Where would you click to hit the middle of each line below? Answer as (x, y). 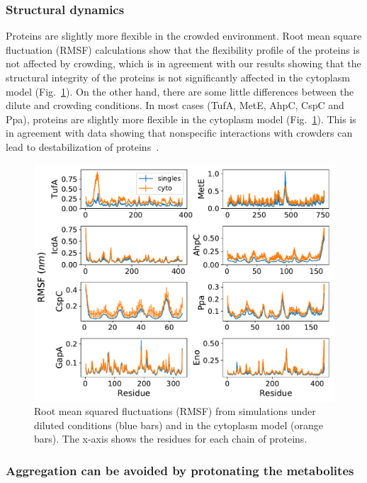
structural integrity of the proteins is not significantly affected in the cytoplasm (178, 77)
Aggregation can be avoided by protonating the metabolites (180, 470)
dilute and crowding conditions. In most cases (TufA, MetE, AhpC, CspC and (175, 105)
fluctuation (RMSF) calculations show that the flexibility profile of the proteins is (183, 49)
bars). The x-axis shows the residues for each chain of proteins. (171, 439)
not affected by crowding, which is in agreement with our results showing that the (183, 63)
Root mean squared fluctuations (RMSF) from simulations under (175, 411)
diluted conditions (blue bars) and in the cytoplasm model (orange (179, 425)
